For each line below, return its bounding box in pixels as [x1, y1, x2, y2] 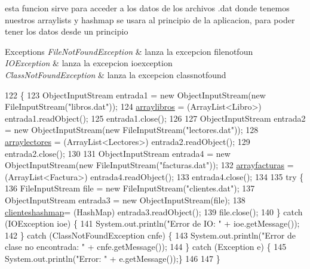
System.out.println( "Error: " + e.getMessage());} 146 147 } [5, 252, 220, 264]
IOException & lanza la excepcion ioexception [5, 57, 173, 69]
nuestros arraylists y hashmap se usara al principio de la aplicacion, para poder [5, 13, 295, 26]
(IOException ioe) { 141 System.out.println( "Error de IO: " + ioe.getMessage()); [5, 217, 300, 230]
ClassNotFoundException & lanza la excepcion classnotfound [5, 68, 226, 81]
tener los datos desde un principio [5, 25, 128, 38]
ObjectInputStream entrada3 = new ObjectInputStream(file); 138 [5, 193, 245, 206]
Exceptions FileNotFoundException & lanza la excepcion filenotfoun [5, 45, 253, 57]
